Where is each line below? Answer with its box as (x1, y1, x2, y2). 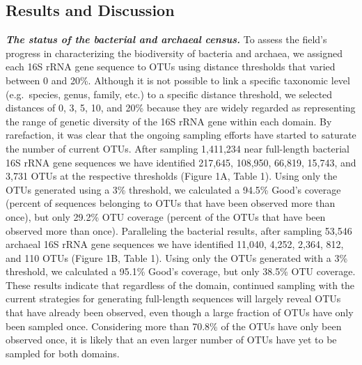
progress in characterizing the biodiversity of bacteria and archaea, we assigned (6, 45, 343, 60)
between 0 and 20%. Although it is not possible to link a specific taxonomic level (6, 72, 350, 87)
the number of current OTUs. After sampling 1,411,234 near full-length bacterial (6, 141, 349, 155)
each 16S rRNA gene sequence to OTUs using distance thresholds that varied (6, 59, 336, 74)
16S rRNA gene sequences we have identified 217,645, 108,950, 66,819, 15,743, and (6, 155, 356, 169)
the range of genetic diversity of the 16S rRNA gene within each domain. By (6, 114, 332, 128)
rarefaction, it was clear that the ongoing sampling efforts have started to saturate (6, 127, 356, 142)
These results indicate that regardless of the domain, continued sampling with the (6, 277, 355, 292)
